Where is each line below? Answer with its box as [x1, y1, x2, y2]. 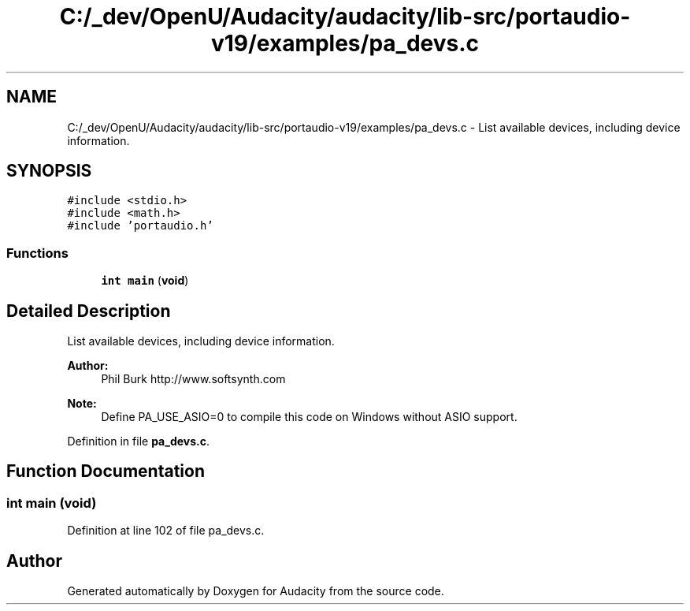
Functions [6, 244, 69, 261]
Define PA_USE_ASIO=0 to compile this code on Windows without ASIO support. [101, 410, 517, 424]
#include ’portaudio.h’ [67, 219, 213, 233]
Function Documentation [6, 461, 205, 482]
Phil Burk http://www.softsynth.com [101, 372, 286, 386]
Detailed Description [6, 300, 171, 321]
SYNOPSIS [6, 161, 92, 181]
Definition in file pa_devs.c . [67, 434, 210, 449]
